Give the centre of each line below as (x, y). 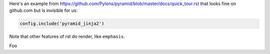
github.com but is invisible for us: (43, 10)
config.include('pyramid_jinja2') (62, 24)
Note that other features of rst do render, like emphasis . (67, 37)
